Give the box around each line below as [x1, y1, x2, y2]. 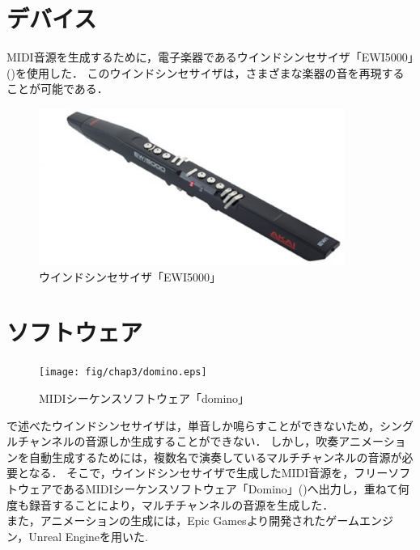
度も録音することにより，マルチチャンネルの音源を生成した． [6, 496, 334, 513]
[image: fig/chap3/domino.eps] [39, 366, 207, 379]
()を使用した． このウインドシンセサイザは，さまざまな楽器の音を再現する [6, 64, 405, 81]
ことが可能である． [6, 80, 108, 97]
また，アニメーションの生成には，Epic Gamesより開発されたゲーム [6, 512, 359, 529]
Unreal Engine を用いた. [28, 527, 148, 544]
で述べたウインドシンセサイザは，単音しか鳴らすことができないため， [6, 417, 380, 434]
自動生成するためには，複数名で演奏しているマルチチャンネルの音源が [28, 448, 402, 465]
